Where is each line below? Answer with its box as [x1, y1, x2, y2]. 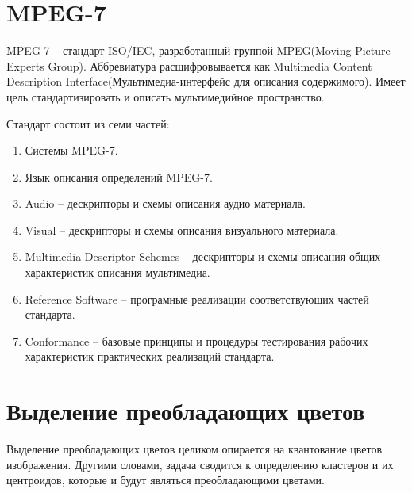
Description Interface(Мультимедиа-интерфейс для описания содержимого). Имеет [6, 73, 406, 90]
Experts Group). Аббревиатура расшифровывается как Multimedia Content [6, 57, 372, 74]
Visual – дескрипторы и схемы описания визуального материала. [25, 221, 339, 238]
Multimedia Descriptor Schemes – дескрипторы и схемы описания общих [25, 248, 381, 265]
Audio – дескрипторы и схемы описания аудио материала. [25, 195, 306, 212]
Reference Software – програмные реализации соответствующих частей [25, 290, 369, 307]
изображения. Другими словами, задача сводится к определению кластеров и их [6, 456, 394, 472]
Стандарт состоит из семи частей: [6, 115, 170, 132]
